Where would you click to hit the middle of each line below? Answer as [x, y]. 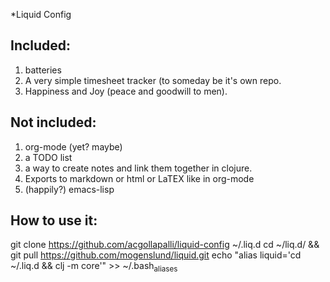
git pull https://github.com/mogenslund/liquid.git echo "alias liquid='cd [156, 255]
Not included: [53, 122]
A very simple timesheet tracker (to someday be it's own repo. [153, 80]
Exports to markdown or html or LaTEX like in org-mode [139, 178]
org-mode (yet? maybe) [73, 146]
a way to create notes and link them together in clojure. [138, 168]
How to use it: [54, 220]
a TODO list [48, 157]
